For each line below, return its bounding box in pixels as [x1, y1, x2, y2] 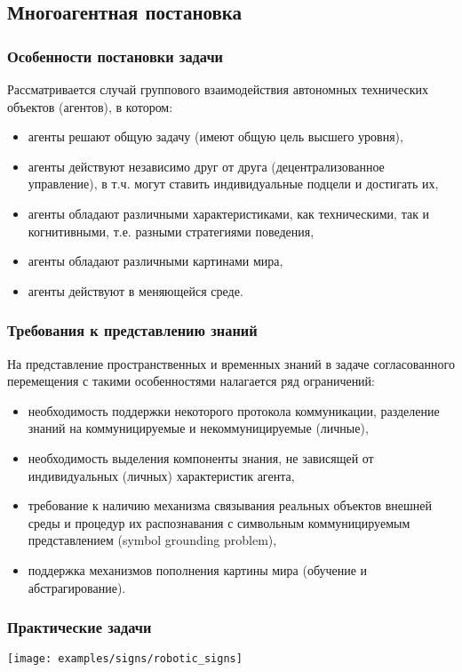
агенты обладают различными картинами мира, [28, 252, 283, 270]
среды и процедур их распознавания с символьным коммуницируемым [28, 513, 410, 532]
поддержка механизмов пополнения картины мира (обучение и [28, 560, 368, 579]
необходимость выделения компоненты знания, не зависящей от [28, 448, 374, 467]
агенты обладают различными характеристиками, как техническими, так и [28, 204, 430, 222]
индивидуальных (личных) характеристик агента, [28, 466, 295, 484]
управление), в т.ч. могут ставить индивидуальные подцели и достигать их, [28, 174, 439, 193]
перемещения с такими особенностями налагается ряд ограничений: [7, 372, 375, 390]
